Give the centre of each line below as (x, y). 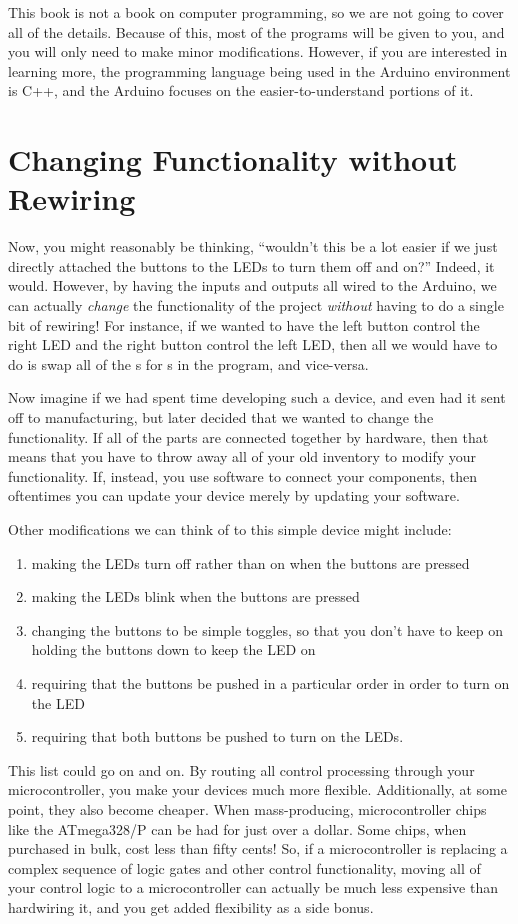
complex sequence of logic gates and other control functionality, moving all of (244, 867)
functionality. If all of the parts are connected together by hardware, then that (248, 436)
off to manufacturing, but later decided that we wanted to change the (221, 417)
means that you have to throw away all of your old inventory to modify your (242, 456)
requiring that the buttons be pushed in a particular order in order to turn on (270, 682)
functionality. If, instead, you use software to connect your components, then (243, 475)
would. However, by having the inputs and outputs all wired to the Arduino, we (252, 285)
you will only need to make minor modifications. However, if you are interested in (258, 51)
